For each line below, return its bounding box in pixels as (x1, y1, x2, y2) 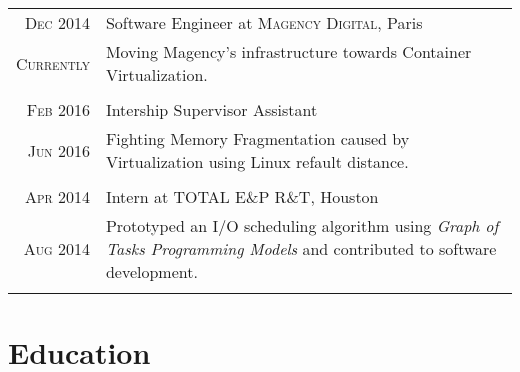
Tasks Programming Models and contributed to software (105, 237, 497, 260)
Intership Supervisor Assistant (105, 98, 318, 121)
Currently (16, 51, 90, 75)
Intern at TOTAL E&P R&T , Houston (105, 185, 379, 208)
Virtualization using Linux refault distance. (105, 150, 409, 173)
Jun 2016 (27, 138, 90, 162)
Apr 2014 (24, 185, 90, 208)
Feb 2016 (26, 98, 90, 121)
